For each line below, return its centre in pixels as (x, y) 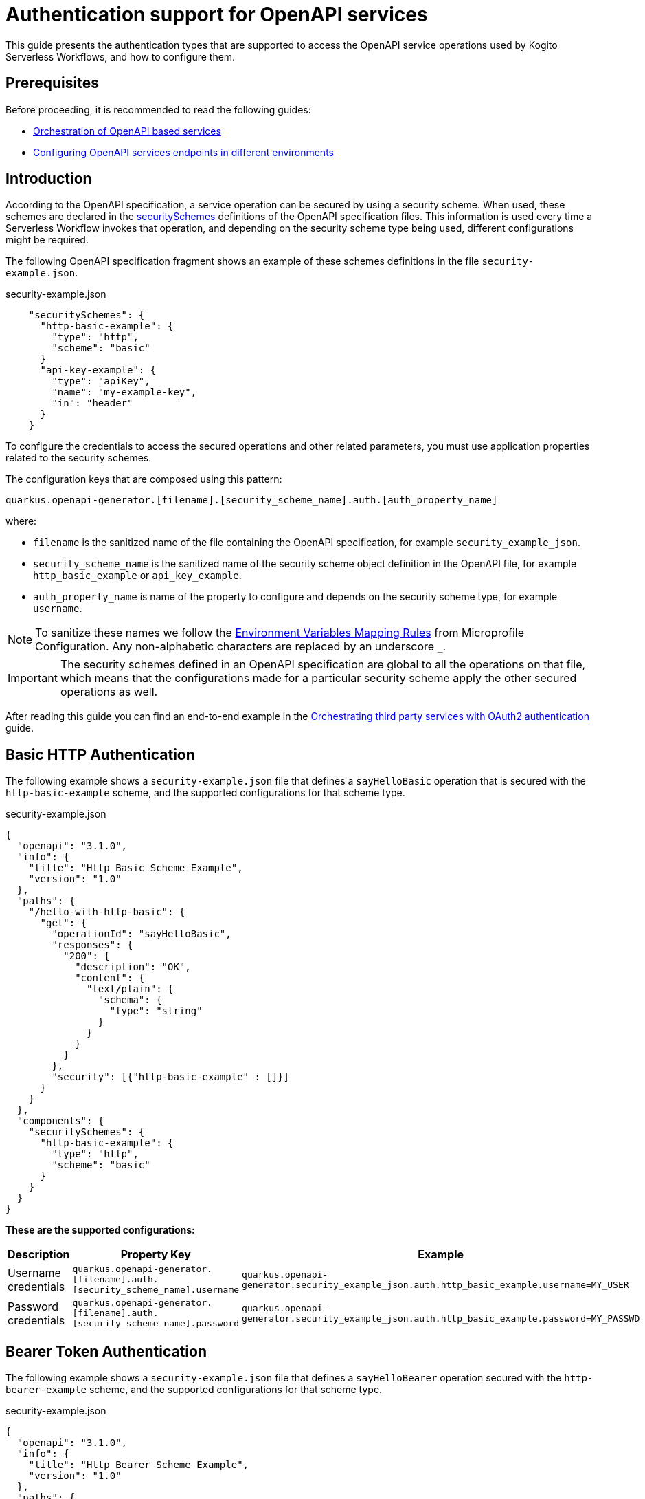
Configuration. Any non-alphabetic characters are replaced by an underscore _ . (241, 647)
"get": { (64, 923)
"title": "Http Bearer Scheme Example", (139, 1465)
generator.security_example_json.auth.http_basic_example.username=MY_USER (435, 1284)
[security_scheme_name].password (156, 1324)
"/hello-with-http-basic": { (107, 912)
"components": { (60, 1121)
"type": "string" (156, 1011)
